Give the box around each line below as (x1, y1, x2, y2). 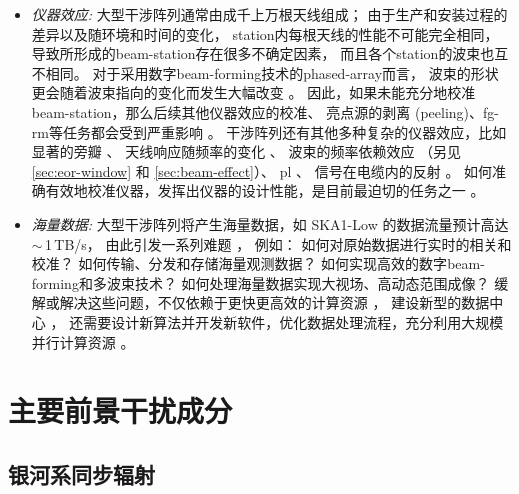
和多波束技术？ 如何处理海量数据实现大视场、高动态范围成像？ (78, 272, 490, 293)
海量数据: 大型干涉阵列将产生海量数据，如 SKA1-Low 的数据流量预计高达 (31, 213, 509, 234)
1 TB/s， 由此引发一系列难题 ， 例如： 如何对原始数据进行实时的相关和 (44, 233, 512, 254)
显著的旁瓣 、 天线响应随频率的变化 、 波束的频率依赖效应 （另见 (31, 141, 462, 162)
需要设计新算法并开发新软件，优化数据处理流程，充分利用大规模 (83, 311, 504, 332)
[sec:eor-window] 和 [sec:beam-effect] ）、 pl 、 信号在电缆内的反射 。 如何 (31, 160, 493, 181)
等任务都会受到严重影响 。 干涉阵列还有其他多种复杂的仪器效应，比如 (48, 121, 507, 142)
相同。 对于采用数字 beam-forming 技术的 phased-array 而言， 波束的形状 (45, 62, 499, 83)
